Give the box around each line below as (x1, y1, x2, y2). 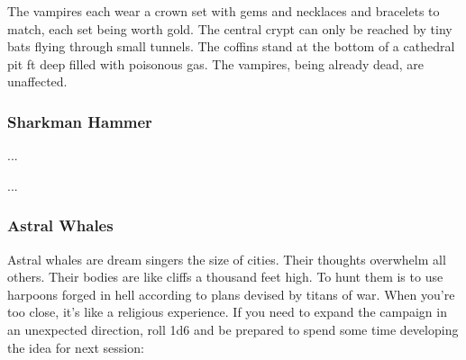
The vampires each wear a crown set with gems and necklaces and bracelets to (7, 2, 440, 20)
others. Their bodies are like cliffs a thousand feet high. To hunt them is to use (7, 267, 443, 286)
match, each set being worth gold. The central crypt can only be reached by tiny (7, 19, 452, 38)
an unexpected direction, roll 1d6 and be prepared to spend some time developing (7, 319, 459, 338)
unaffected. (7, 72, 68, 91)
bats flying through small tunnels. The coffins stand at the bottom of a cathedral (7, 37, 455, 56)
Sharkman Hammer (7, 110, 152, 132)
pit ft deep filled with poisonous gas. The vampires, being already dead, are (7, 54, 425, 73)
